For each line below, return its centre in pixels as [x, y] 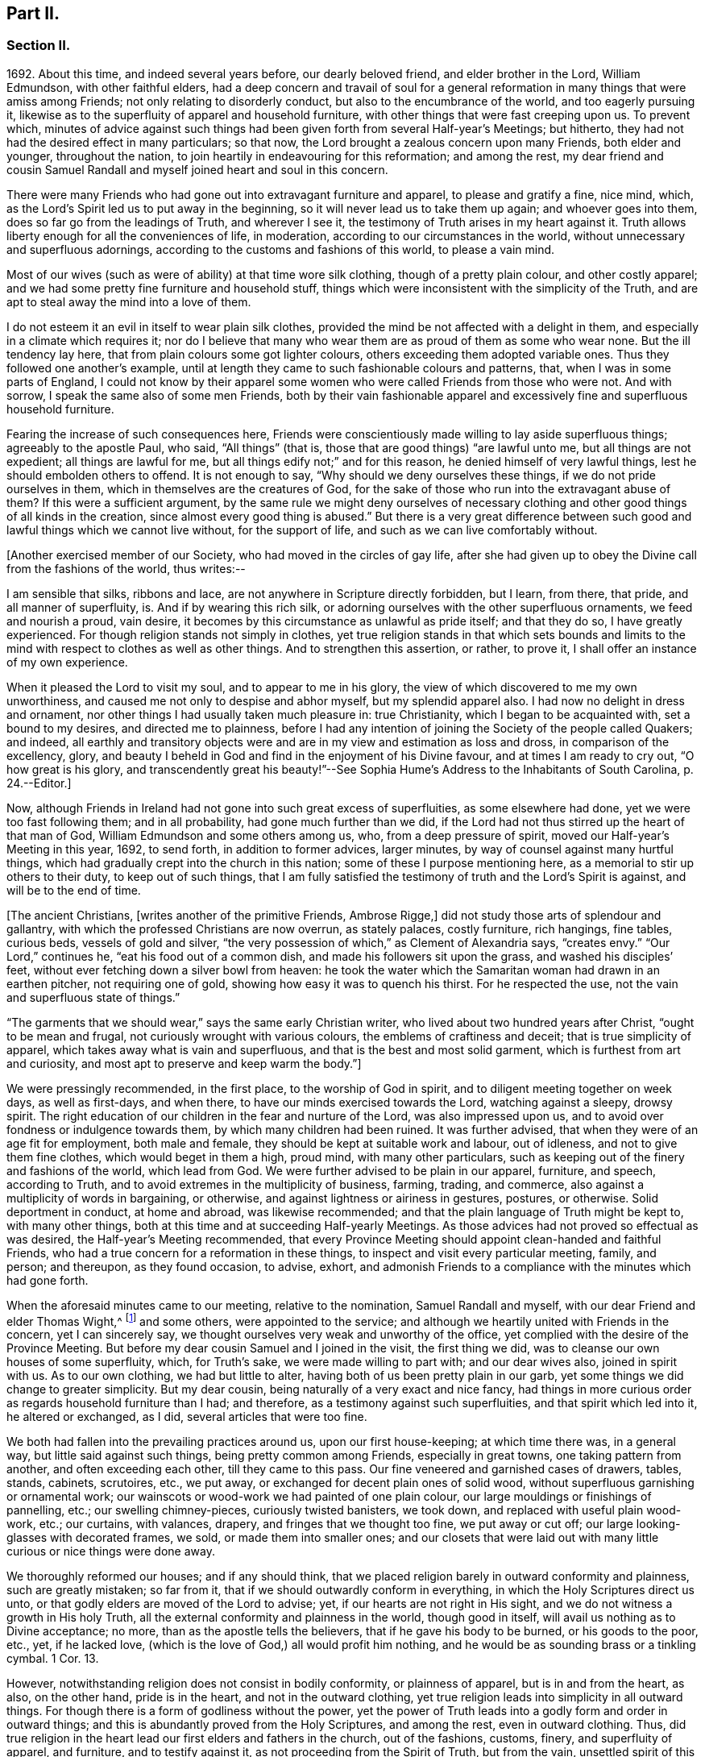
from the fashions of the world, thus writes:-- [126, 568]
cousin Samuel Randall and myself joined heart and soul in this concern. [197, 169]
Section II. [39, 46]
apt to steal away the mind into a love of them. [129, 301]
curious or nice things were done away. [111, 1551]
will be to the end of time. [74, 890]
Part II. [33, 13]
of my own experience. [67, 662]
